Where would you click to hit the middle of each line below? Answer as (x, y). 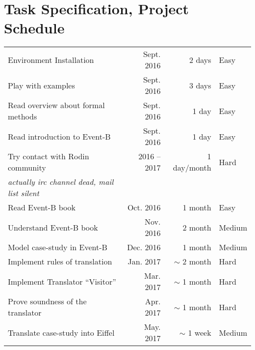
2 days (200, 59)
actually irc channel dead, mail (61, 182)
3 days (200, 85)
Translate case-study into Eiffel (61, 332)
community (27, 168)
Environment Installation (51, 59)
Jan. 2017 (144, 262)
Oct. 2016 (144, 207)
